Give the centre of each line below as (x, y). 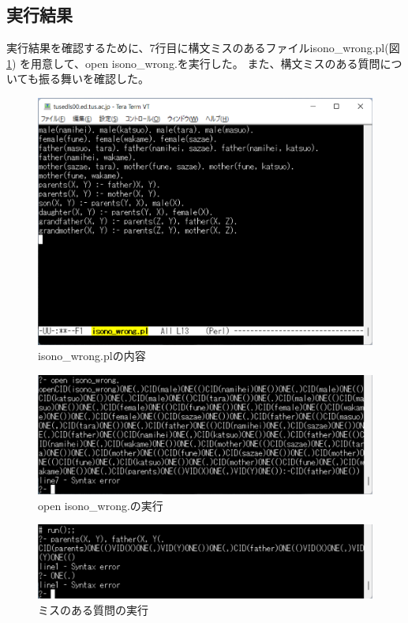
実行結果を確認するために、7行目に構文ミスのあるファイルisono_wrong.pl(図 (203, 48)
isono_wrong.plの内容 (92, 356)
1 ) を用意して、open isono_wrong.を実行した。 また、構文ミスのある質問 (193, 63)
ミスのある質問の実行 (93, 609)
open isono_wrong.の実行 (101, 505)
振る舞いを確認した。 (94, 79)
